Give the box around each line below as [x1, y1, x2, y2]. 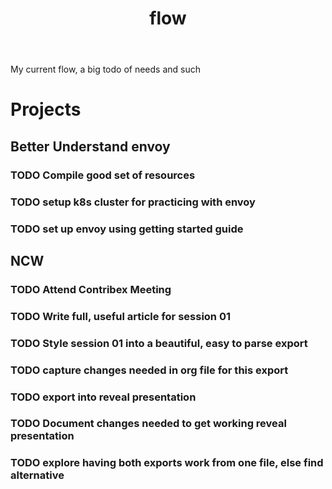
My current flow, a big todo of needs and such [10, 63, 202, 76]
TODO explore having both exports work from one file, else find [10, 456, 324, 470]
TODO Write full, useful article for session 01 [10, 309, 231, 323]
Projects [10, 98, 82, 121]
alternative [10, 468, 65, 482]
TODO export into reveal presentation [10, 390, 197, 404]
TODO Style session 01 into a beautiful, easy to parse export [10, 336, 308, 350]
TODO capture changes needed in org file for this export [10, 363, 289, 377]
